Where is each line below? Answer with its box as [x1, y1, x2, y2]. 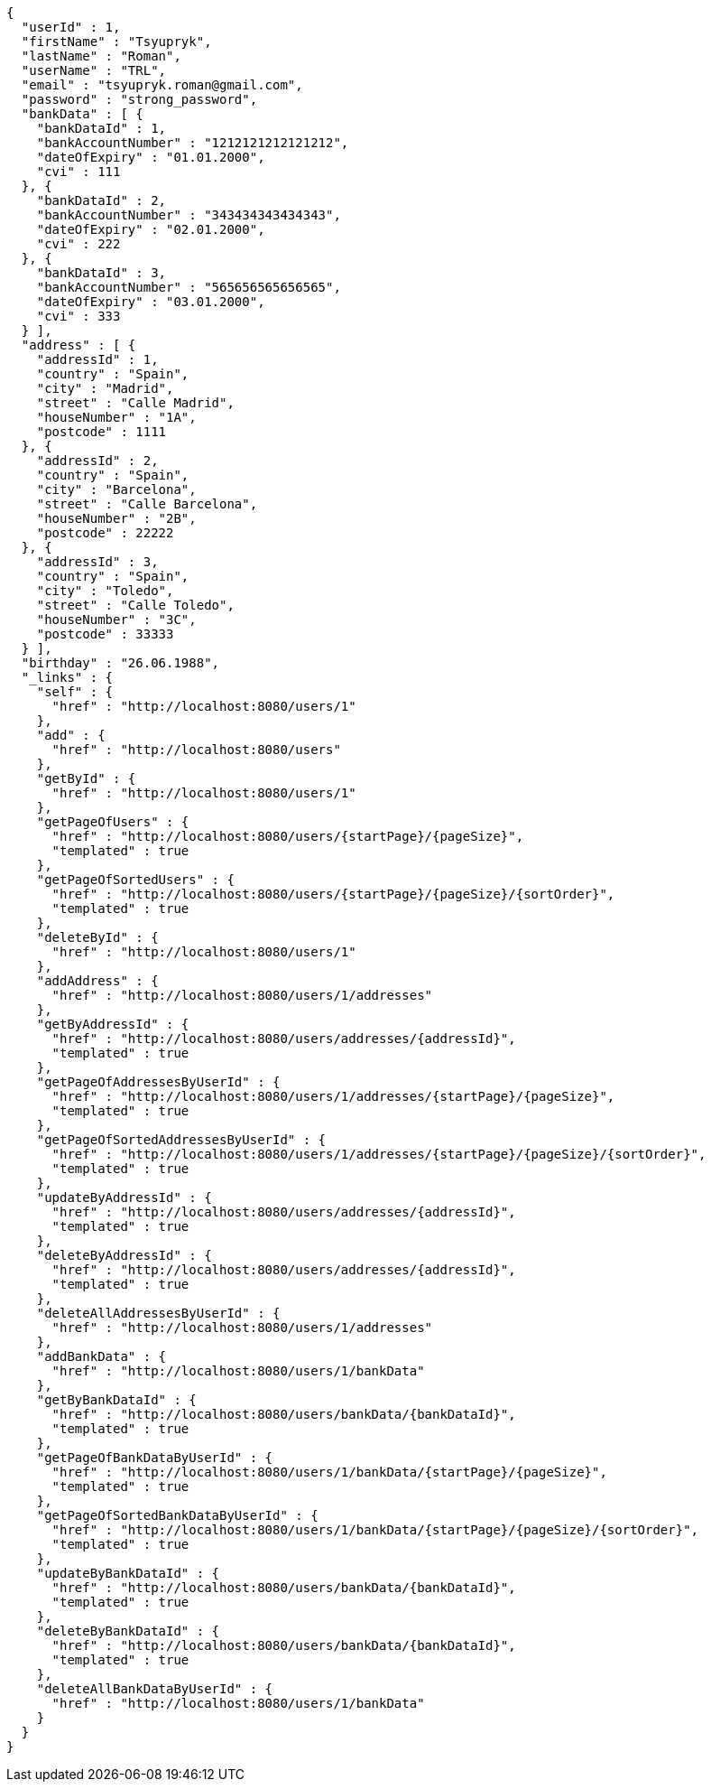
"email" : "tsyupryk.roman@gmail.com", [21, 78, 303, 92]
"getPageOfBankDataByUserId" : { [36, 1450, 273, 1465]
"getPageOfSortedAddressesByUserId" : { [36, 1132, 327, 1147]
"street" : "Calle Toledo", [36, 598, 235, 612]
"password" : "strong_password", [21, 92, 258, 107]
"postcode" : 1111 [36, 424, 167, 439]
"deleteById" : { [36, 930, 159, 945]
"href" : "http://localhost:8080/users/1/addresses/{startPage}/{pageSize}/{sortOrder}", [51, 1147, 706, 1161]
